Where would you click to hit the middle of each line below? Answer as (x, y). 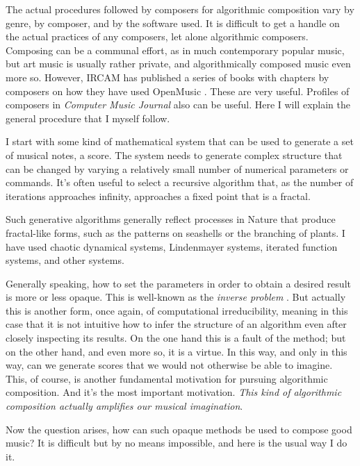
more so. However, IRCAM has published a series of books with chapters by (167, 77)
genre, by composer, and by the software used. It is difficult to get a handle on (173, 23)
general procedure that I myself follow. (88, 118)
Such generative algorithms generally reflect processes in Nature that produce (171, 219)
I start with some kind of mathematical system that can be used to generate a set (180, 141)
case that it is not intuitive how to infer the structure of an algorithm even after (176, 324)
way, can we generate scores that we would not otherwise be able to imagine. (169, 365)
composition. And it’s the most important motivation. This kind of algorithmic (174, 392)
